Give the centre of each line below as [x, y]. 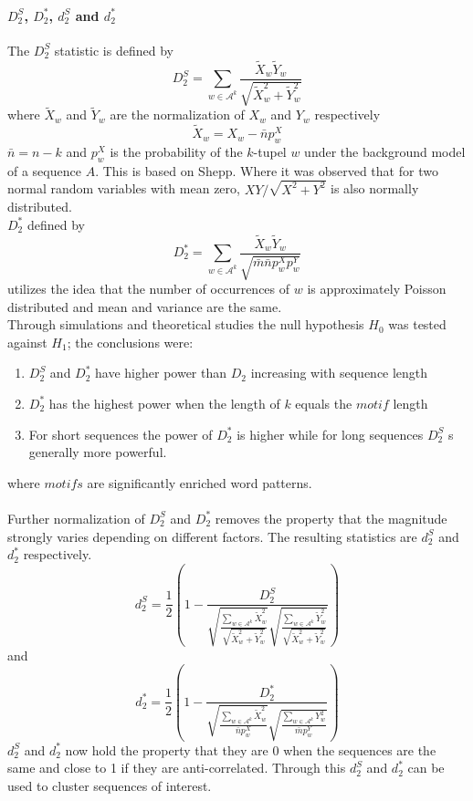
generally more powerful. [98, 452]
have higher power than [161, 373]
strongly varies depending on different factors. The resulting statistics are [212, 536]
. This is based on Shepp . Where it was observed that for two [267, 170]
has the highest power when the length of [164, 403]
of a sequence [44, 170]
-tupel [270, 151]
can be [426, 768]
